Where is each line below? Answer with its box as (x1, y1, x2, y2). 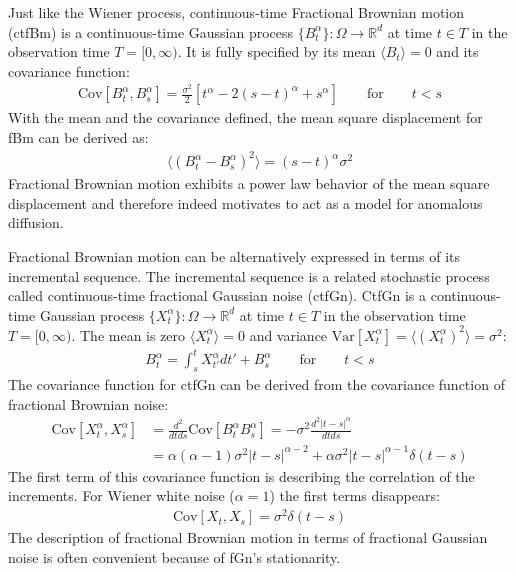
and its (436, 41, 479, 62)
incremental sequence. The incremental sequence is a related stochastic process (8, 265, 490, 286)
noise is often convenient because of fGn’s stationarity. (8, 546, 341, 567)
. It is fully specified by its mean (177, 41, 376, 62)
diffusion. (8, 212, 64, 233)
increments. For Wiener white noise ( (8, 485, 235, 506)
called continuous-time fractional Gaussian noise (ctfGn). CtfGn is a (8, 285, 427, 306)
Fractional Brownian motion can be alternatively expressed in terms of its (8, 245, 461, 266)
